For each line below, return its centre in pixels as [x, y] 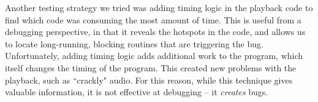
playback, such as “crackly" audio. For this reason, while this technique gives [149, 80]
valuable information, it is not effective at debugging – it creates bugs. [137, 92]
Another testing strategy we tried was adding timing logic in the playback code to [159, 7]
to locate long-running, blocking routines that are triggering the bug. [134, 43]
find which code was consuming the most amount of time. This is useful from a [153, 19]
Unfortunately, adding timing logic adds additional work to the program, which [154, 56]
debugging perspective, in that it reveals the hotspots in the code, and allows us [155, 32]
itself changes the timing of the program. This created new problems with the [151, 67]
